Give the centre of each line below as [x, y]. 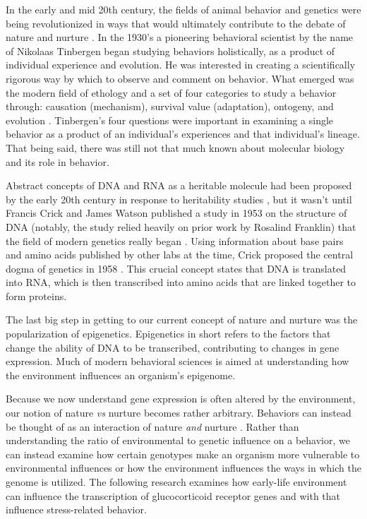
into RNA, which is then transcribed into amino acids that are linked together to [181, 282]
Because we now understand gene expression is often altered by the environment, [181, 399]
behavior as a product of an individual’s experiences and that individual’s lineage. [183, 134]
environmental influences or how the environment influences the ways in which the [183, 468]
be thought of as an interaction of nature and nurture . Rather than [152, 426]
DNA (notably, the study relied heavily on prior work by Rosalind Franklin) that [181, 226]
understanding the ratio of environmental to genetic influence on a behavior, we [178, 440]
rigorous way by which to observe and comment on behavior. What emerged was [180, 78]
